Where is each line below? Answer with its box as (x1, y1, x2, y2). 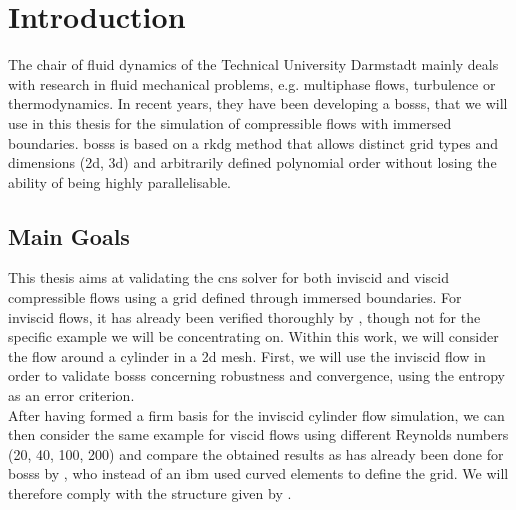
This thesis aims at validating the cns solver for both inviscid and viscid (8, 267, 449, 288)
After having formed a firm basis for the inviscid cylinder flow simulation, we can (8, 404, 505, 425)
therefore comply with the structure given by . (8, 483, 292, 504)
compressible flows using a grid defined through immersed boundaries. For (8, 287, 462, 308)
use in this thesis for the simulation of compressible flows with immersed (8, 112, 452, 133)
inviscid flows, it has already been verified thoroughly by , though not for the (8, 306, 481, 327)
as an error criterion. (8, 385, 135, 406)
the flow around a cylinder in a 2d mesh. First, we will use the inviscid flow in (8, 345, 486, 366)
